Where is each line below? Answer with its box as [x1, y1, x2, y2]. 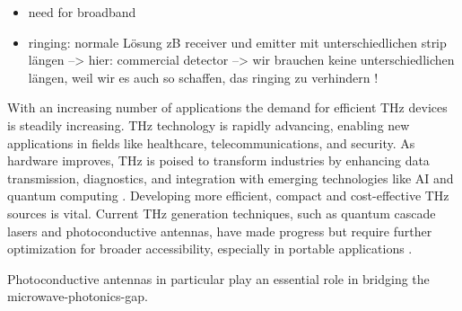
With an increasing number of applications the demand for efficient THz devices [7, 98, 448, 117]
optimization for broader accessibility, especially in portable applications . [7, 239, 413, 258]
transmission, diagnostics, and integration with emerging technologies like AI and [7, 168, 454, 187]
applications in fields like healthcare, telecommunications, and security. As [7, 133, 415, 152]
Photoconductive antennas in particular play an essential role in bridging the [7, 269, 430, 288]
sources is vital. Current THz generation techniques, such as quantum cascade [7, 203, 436, 222]
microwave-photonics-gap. [7, 287, 148, 306]
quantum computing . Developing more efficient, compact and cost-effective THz [7, 186, 449, 205]
